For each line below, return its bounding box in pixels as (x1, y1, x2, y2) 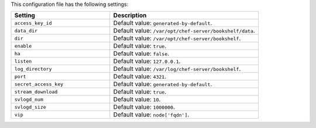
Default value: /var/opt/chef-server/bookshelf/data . (113, 27, 256, 35)
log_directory (14, 66, 52, 72)
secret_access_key (14, 81, 64, 87)
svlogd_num (14, 96, 44, 102)
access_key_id (14, 20, 52, 26)
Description (113, 12, 147, 20)
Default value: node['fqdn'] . (113, 111, 190, 119)
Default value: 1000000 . (113, 103, 175, 111)
